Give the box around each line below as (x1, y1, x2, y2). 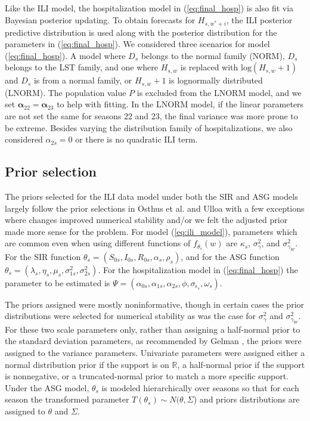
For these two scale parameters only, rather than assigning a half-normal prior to (5, 323, 300, 335)
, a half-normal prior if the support (177, 358, 305, 370)
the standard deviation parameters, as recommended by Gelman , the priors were (5, 335, 302, 347)
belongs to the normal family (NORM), (141, 49, 285, 61)
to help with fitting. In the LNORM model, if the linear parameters (57, 98, 304, 110)
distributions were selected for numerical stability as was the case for (5, 309, 256, 322)
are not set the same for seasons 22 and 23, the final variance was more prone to (5, 110, 298, 122)
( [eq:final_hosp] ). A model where (5, 49, 126, 61)
